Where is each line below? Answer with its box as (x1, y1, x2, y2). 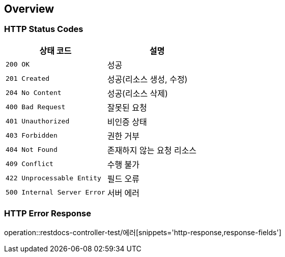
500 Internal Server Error (6, 188, 105, 197)
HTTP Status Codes (4, 24, 83, 35)
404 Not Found (6, 146, 58, 154)
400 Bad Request (6, 103, 66, 111)
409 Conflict (6, 160, 53, 168)
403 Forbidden (6, 132, 58, 140)
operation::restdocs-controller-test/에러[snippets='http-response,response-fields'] (4, 228, 281, 237)
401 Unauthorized (6, 117, 70, 125)
